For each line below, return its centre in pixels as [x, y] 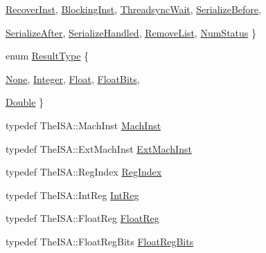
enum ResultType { [47, 56]
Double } [25, 102]
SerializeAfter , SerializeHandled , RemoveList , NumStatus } [131, 32]
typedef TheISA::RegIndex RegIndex [84, 172]
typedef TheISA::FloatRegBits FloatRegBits [100, 241]
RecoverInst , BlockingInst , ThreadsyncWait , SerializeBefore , [133, 9]
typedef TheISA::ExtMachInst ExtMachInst [99, 148]
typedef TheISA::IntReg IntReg [72, 195]
